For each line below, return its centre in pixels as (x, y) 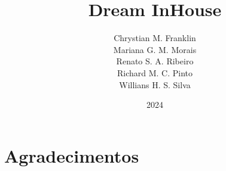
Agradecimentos (72, 155)
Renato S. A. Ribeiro (155, 61)
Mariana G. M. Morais (155, 49)
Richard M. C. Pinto (155, 72)
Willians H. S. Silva (155, 84)
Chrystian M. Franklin (155, 38)
